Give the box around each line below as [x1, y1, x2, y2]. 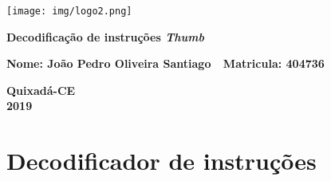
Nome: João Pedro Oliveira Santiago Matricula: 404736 [6, 55, 325, 72]
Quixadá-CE [6, 81, 76, 98]
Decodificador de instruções [6, 144, 317, 177]
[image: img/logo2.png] [6, 6, 132, 17]
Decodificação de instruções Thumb [6, 28, 204, 45]
